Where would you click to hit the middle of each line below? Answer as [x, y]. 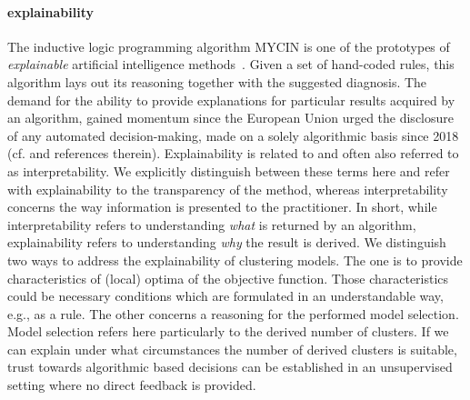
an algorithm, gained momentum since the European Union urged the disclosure [230, 118]
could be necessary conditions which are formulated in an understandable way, [225, 296]
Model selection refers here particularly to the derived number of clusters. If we [228, 331]
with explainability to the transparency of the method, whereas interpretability [228, 189]
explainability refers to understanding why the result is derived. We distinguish [227, 242]
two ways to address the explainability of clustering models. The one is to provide [235, 260]
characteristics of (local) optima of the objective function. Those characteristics [228, 278]
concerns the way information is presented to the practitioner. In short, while [222, 207]
